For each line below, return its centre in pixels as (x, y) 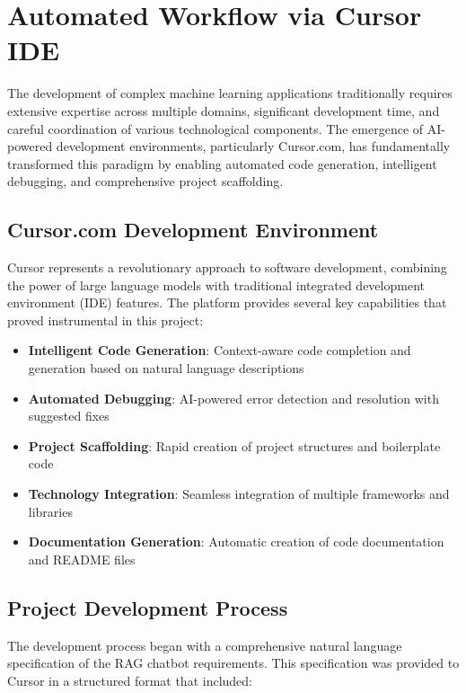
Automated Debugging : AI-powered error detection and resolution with (233, 398)
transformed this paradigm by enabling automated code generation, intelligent (222, 163)
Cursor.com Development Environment (193, 230)
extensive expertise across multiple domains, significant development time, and (224, 110)
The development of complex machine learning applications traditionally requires (230, 93)
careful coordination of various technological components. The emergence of (215, 128)
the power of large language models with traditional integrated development (216, 284)
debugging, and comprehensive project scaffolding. (145, 181)
